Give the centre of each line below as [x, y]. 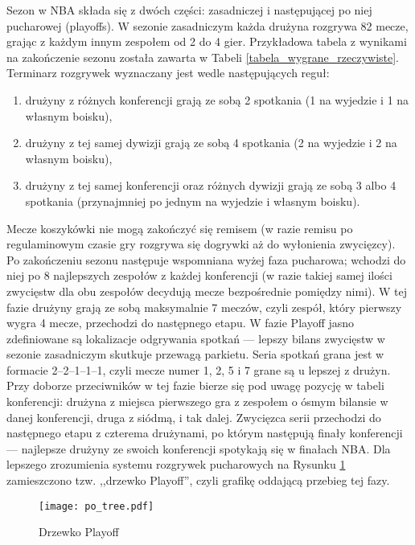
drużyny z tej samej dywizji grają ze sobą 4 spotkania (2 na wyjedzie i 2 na [211, 143]
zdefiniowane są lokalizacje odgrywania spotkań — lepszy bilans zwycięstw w [196, 338]
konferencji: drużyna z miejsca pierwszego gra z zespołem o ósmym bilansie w [197, 402]
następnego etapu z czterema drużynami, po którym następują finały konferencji [205, 433]
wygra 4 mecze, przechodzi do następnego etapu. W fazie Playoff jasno [181, 323]
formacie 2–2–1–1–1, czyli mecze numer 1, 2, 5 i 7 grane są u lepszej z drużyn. [199, 369]
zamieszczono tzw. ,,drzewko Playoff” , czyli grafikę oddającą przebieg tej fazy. [198, 480]
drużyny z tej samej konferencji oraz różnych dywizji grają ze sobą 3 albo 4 [211, 185]
